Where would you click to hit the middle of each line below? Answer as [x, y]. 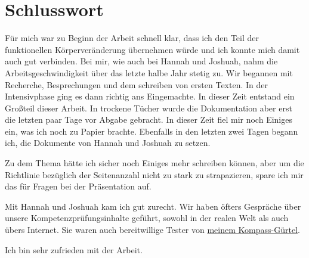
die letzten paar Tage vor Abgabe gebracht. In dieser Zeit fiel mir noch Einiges [149, 119]
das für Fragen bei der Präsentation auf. [78, 186]
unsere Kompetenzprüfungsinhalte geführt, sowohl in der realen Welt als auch [147, 218]
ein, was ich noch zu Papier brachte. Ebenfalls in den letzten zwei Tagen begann [152, 131]
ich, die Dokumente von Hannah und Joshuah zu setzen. [108, 143]
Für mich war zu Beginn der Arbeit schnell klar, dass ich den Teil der [132, 38]
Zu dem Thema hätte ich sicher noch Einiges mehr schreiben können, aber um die [154, 163]
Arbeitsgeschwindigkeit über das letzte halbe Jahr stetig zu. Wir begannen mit [149, 72]
